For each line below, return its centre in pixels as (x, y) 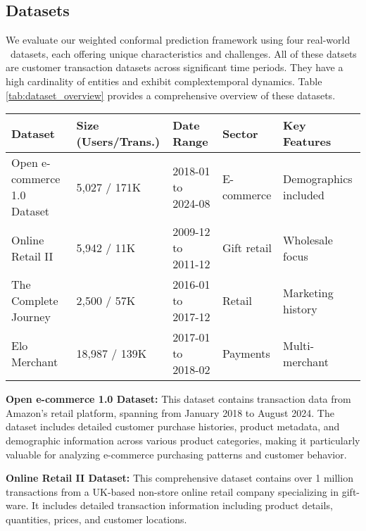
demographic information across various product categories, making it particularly (183, 440)
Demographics (318, 179)
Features (307, 142)
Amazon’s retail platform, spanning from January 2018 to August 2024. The (170, 412)
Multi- (299, 345)
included (304, 195)
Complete (35, 301)
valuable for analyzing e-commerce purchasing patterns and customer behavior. (176, 454)
